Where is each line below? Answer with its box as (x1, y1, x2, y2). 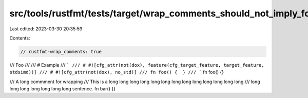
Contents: (9, 35, 30, 41)
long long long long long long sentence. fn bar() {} (9, 86, 115, 92)
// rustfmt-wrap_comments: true (20, 49, 102, 54)
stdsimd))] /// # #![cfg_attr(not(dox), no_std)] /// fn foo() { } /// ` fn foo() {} (9, 69, 224, 75)
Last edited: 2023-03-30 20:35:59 (9, 26, 83, 32)
